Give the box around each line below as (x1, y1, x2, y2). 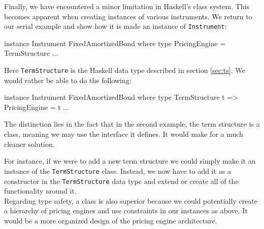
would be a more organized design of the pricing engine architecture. (4, 215, 217, 225)
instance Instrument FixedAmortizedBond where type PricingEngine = (4, 37, 226, 48)
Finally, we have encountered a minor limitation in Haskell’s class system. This (4, 1, 249, 11)
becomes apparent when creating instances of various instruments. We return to (4, 11, 252, 21)
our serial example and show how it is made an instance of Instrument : (4, 21, 227, 31)
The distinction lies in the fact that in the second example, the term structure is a (4, 119, 260, 129)
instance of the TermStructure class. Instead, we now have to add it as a (4, 165, 231, 176)
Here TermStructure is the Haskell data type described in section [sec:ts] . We (4, 65, 245, 75)
